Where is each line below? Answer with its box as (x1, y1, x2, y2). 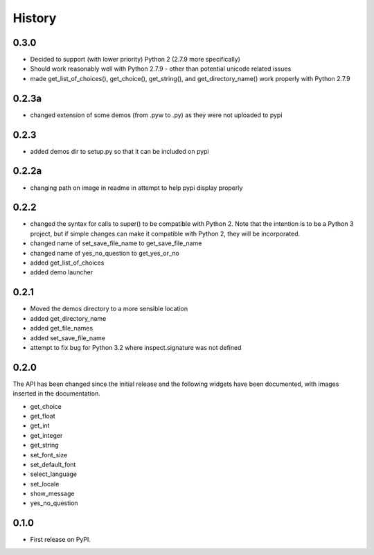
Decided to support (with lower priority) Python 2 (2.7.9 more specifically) (30, 55, 240, 64)
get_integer (30, 431, 63, 439)
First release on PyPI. (30, 536, 91, 544)
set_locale (30, 479, 60, 488)
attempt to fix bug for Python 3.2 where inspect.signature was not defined (30, 343, 242, 351)
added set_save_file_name (30, 333, 105, 342)
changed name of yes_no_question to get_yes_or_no (30, 249, 179, 257)
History (12, 10, 57, 26)
